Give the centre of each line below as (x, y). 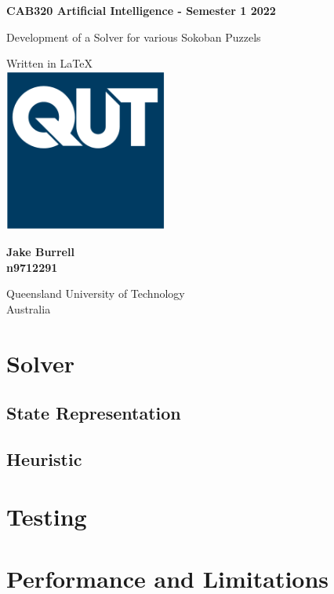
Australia (29, 308)
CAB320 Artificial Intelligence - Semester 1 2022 (141, 10)
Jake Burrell (40, 251)
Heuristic (44, 458)
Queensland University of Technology (96, 293)
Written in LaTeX (49, 63)
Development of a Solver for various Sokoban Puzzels (134, 37)
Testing (47, 517)
